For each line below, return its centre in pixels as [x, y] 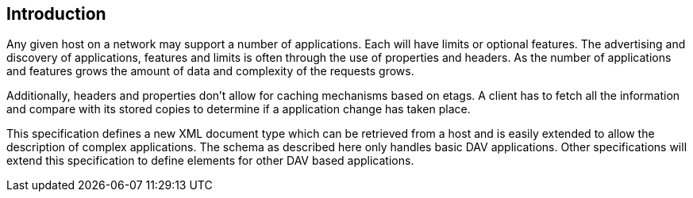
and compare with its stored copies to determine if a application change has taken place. [239, 109]
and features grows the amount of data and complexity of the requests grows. [210, 71]
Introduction [56, 14]
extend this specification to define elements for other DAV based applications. [210, 161]
